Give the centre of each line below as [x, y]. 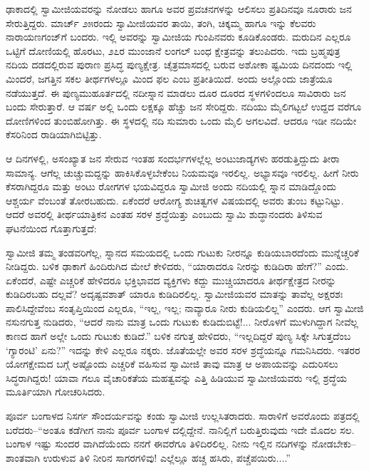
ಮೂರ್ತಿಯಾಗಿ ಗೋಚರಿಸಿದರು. [56, 392]
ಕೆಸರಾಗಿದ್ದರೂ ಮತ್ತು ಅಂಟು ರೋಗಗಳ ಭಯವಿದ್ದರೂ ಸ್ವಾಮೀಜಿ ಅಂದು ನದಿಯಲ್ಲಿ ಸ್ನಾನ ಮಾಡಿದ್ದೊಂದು [171, 186]
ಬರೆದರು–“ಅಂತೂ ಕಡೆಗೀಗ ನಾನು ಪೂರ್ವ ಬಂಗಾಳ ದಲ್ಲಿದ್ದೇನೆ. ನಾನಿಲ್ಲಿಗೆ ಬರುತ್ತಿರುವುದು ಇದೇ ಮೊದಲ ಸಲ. [180, 429]
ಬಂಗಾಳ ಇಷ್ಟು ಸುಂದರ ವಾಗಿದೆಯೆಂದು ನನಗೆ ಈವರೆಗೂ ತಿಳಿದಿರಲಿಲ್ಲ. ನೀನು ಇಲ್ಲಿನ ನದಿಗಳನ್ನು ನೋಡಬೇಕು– [181, 444]
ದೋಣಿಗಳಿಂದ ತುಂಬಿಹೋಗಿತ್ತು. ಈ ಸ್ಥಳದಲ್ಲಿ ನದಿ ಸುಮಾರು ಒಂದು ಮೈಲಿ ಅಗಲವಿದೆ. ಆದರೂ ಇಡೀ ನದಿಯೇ [181, 120]
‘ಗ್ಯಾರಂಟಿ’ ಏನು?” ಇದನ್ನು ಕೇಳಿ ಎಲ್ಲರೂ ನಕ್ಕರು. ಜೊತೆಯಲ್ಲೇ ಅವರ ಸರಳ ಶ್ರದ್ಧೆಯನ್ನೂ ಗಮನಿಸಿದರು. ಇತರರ [183, 350]
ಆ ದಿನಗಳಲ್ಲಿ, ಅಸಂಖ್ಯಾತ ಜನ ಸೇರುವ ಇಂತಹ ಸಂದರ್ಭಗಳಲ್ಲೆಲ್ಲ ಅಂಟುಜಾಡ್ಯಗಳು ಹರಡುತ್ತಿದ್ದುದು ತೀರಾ [173, 158]
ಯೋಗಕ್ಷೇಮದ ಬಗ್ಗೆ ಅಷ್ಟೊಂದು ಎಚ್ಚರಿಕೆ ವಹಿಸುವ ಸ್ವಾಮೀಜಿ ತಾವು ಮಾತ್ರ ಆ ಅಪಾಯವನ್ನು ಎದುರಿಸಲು [172, 364]
